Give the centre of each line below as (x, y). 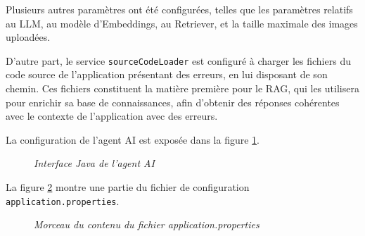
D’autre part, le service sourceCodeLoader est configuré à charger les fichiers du (178, 60)
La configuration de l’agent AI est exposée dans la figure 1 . (133, 139)
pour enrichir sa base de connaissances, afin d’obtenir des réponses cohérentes (173, 102)
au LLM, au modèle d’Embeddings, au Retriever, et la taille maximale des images (182, 23)
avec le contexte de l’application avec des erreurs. (112, 116)
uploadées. (28, 37)
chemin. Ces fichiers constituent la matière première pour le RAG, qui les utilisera (182, 88)
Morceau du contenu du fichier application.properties (147, 224)
